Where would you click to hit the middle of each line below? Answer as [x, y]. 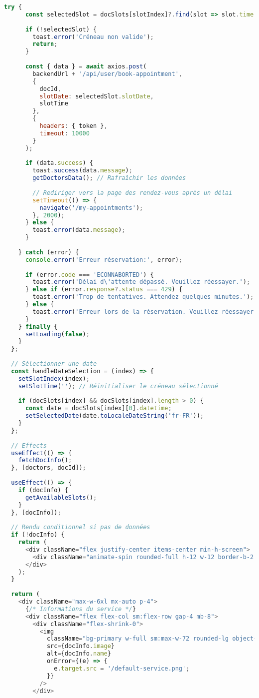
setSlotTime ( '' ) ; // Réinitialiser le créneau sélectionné [118, 386]
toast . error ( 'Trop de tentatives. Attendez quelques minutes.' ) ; [143, 297]
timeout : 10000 [65, 133]
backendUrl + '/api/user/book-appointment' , [107, 74]
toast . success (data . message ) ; [82, 171]
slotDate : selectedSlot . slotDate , [97, 96]
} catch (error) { [49, 252]
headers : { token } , [73, 126]
